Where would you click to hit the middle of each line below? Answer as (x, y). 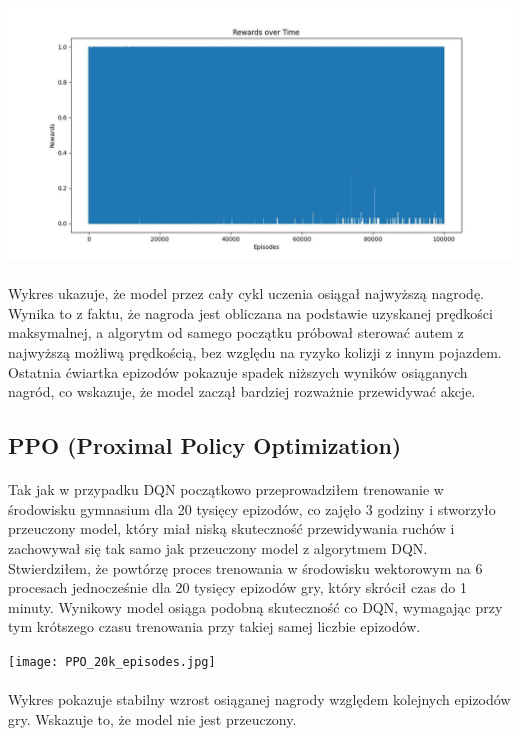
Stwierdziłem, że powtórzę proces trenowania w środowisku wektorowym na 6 (245, 567)
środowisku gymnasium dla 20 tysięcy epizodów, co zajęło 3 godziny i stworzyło (252, 508)
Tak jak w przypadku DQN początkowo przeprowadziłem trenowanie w (226, 489)
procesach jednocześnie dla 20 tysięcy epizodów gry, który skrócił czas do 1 (238, 587)
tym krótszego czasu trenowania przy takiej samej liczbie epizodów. (214, 626)
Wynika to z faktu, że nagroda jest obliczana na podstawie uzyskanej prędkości (250, 312)
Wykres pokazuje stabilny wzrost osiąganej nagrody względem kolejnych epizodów (259, 699)
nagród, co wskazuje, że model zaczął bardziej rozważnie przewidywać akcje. (242, 391)
